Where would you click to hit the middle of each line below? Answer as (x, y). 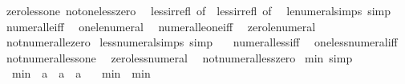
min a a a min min (81, 73)
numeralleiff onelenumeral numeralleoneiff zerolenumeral (161, 26)
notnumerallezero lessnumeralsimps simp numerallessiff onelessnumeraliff (202, 42)
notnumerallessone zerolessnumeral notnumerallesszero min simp (179, 57)
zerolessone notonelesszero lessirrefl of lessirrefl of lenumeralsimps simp (198, 10)
